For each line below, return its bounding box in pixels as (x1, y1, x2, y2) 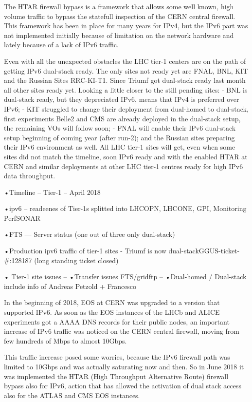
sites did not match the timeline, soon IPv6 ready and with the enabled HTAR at (4, 151, 248, 161)
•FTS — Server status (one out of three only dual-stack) (4, 229, 175, 239)
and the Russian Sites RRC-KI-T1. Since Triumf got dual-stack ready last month (4, 75, 246, 85)
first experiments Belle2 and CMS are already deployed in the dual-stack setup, (4, 113, 241, 123)
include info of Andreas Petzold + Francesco (4, 281, 137, 291)
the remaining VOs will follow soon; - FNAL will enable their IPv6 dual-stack (4, 123, 236, 133)
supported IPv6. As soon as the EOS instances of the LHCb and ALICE (4, 307, 220, 317)
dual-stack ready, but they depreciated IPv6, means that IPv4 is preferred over (4, 94, 239, 104)
